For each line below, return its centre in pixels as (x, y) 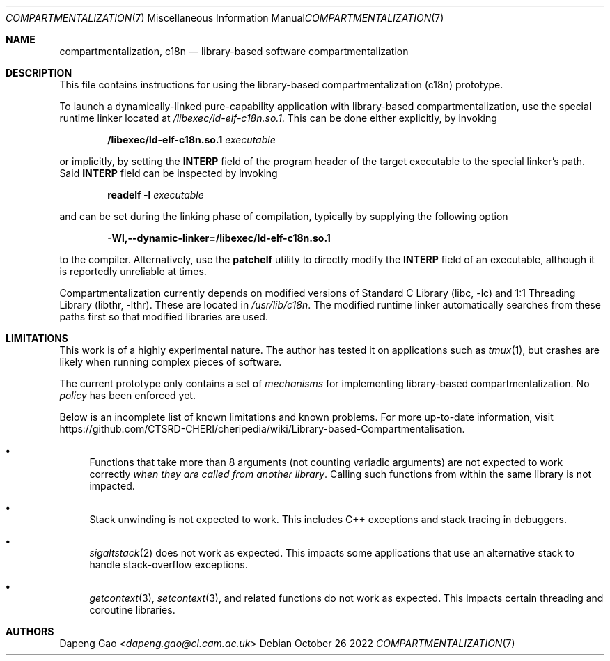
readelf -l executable (156, 195)
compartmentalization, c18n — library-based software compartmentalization (234, 51)
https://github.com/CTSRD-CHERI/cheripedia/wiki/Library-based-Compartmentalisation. (262, 429)
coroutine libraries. (132, 610)
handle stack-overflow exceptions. (169, 565)
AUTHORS (30, 631)
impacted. (112, 486)
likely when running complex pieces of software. (171, 362)
